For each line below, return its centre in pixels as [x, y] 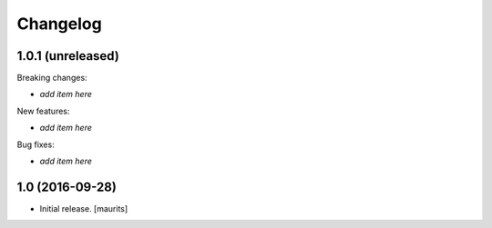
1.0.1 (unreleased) [68, 56]
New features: [43, 111]
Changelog [59, 24]
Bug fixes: [36, 144]
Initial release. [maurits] [84, 208]
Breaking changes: [52, 78]
